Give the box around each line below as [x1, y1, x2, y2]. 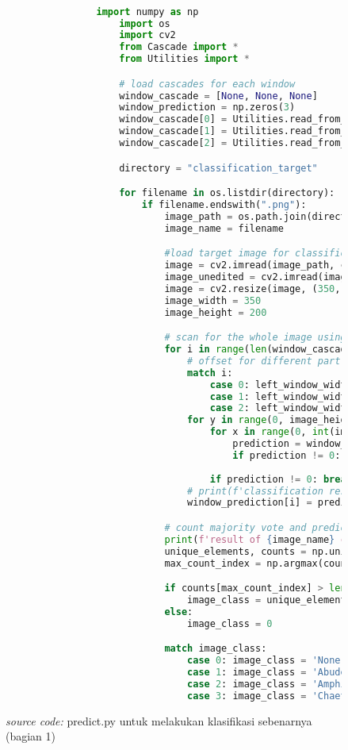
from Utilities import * [119, 53, 250, 65]
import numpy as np [96, 6, 199, 17]
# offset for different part [187, 355, 341, 367]
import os [119, 17, 170, 29]
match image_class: [164, 643, 267, 655]
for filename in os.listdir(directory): [119, 187, 335, 199]
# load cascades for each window [119, 78, 296, 90]
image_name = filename [164, 222, 284, 234]
